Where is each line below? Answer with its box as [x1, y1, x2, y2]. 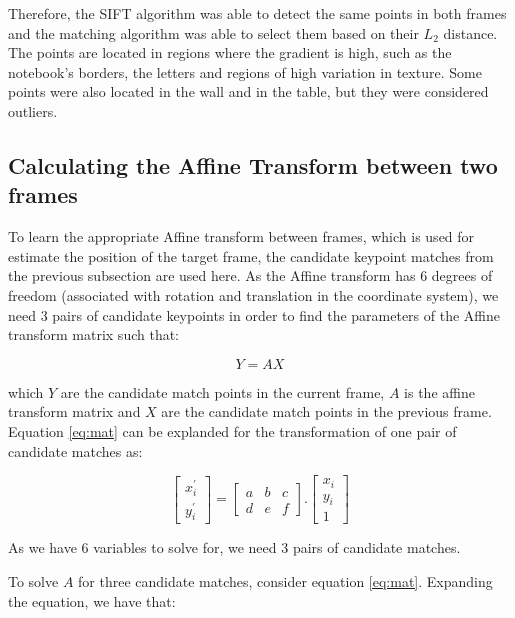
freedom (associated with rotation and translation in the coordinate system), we [8, 284, 499, 305]
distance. [443, 22, 498, 43]
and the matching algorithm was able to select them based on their [8, 22, 419, 43]
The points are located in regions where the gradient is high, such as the [8, 42, 452, 63]
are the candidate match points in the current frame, [60, 381, 385, 402]
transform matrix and [8, 401, 141, 422]
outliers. [8, 100, 58, 121]
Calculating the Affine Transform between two [8, 149, 498, 180]
